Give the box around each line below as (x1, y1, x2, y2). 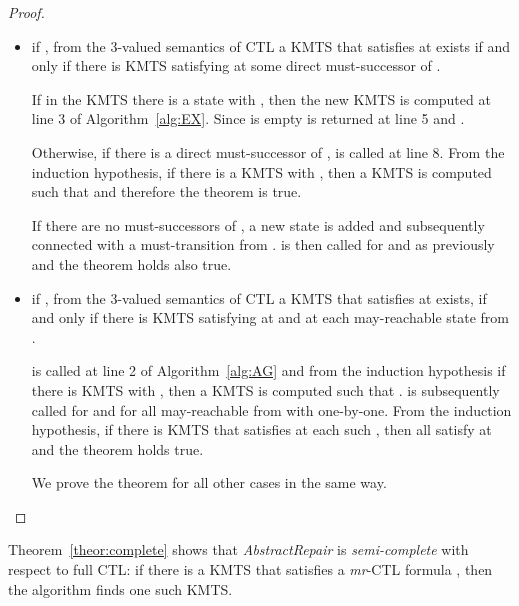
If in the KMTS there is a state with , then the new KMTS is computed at (31, 88, 491, 109)
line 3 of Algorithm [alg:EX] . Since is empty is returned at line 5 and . (31, 108, 465, 129)
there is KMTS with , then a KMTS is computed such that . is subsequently (31, 379, 500, 400)
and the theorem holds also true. (31, 253, 232, 274)
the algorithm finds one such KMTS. (8, 578, 233, 599)
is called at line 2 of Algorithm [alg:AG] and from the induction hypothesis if (31, 360, 506, 381)
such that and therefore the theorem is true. (31, 181, 302, 202)
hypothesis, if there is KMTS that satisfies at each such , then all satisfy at (31, 419, 492, 440)
